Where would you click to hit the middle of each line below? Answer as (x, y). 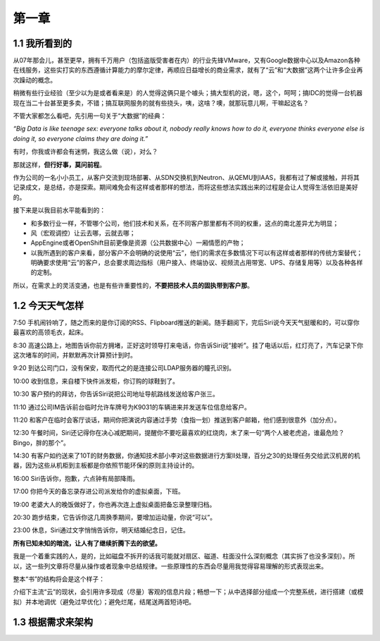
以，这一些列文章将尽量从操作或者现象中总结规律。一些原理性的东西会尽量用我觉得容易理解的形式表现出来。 (170, 566)
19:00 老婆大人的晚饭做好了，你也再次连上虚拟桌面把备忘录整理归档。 (114, 504)
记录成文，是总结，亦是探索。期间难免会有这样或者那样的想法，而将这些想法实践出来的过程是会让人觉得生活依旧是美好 (185, 188)
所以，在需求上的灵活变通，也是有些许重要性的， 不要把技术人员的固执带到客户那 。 (133, 285)
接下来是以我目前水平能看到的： (59, 210)
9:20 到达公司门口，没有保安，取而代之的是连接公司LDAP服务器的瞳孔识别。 (124, 368)
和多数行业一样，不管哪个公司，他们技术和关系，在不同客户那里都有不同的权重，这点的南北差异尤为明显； (185, 223)
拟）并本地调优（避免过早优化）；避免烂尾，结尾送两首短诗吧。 (104, 602)
